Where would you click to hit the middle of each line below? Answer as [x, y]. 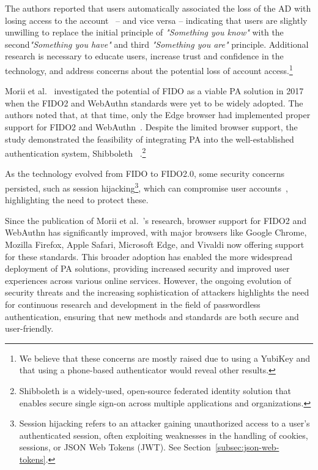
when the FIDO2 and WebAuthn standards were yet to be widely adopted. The [154, 103]
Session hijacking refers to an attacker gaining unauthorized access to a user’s [165, 423]
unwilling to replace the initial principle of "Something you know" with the [144, 32]
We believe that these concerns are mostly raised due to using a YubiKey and [165, 358]
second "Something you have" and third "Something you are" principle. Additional [157, 44]
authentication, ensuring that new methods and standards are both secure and [152, 316]
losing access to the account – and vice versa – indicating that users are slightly [156, 20]
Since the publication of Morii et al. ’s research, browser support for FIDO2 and [156, 220]
